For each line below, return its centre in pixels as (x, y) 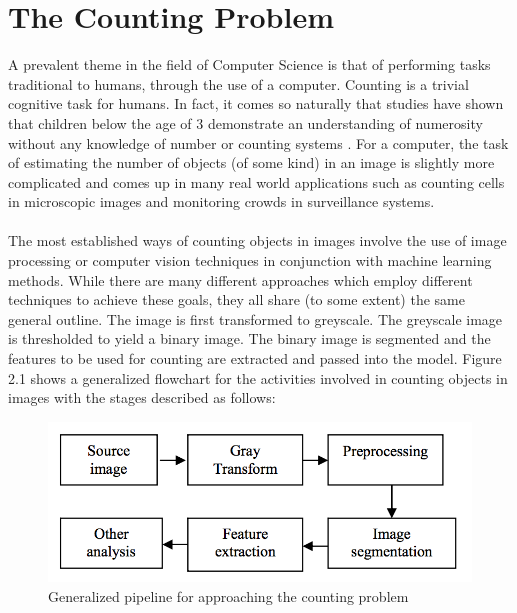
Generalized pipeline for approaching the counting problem (228, 596)
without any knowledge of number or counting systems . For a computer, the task (258, 142)
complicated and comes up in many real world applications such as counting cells (256, 181)
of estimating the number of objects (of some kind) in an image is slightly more (251, 162)
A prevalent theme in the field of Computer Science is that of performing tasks (249, 64)
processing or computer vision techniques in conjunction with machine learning (250, 260)
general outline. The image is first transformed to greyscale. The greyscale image (255, 318)
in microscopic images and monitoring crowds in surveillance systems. (221, 201)
